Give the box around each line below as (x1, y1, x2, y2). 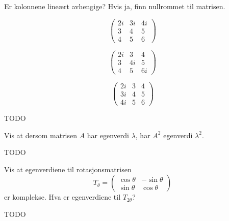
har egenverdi (87, 130, 129, 140)
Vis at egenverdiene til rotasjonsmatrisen (4, 164, 132, 174)
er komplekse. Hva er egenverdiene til (4, 192, 121, 202)
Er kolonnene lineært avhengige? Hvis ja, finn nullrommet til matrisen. (4, 1, 225, 11)
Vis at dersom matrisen (4, 130, 78, 140)
